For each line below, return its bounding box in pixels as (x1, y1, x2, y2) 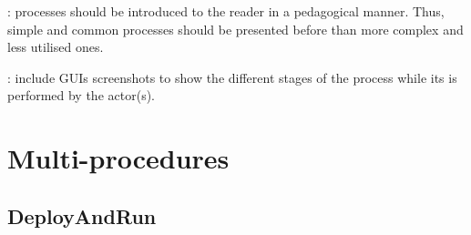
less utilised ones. (7, 37, 104, 56)
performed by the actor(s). (7, 86, 155, 105)
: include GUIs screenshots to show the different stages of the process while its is (7, 67, 457, 87)
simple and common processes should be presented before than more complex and (7, 19, 464, 38)
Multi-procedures (7, 139, 230, 177)
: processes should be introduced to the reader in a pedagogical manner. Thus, (7, 2, 445, 20)
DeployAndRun (7, 201, 157, 230)
